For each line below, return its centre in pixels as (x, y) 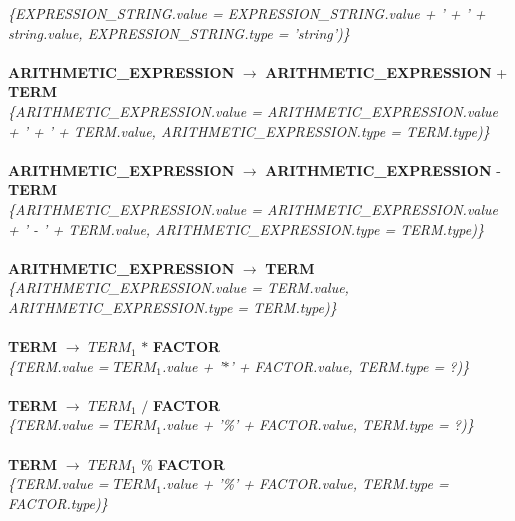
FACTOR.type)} (58, 502)
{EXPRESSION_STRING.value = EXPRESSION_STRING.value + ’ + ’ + (247, 13)
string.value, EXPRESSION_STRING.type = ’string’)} (179, 32)
